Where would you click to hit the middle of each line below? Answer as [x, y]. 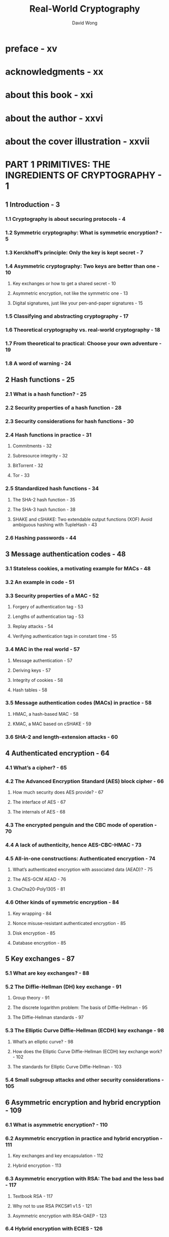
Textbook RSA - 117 [33, 1196]
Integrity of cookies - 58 [38, 680]
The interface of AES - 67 [39, 802]
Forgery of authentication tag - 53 [48, 607]
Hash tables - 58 [30, 690]
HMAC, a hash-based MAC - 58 [46, 714]
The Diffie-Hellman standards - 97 [48, 1017]
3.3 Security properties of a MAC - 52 [52, 596]
